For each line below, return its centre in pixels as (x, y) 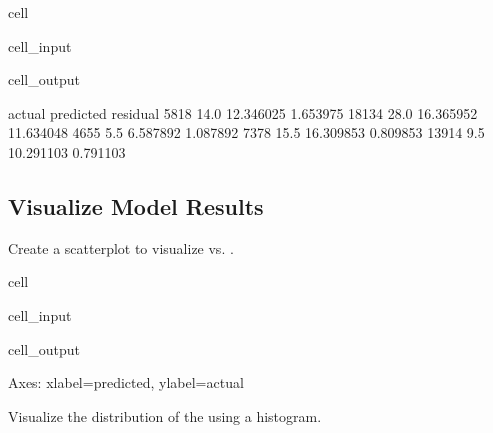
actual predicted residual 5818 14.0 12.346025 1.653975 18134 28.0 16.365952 (243, 112)
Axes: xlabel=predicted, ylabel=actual (126, 382)
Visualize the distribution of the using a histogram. (165, 415)
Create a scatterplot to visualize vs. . (121, 247)
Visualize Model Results (136, 205)
